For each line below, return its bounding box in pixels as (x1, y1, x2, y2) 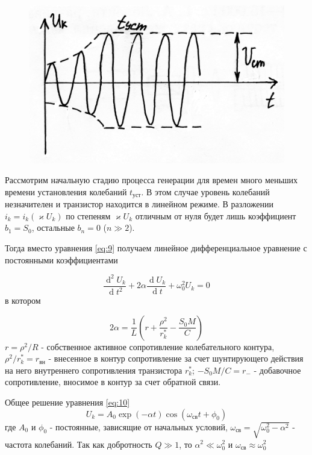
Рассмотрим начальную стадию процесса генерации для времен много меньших (5, 174, 298, 186)
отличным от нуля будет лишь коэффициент (135, 209, 296, 222)
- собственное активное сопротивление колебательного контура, (41, 340, 275, 353)
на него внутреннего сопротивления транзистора (5, 363, 183, 376)
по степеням (66, 209, 111, 222)
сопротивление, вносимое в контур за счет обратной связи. (5, 375, 221, 388)
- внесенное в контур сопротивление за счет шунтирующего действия (48, 352, 304, 365)
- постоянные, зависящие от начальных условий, (49, 420, 228, 433)
